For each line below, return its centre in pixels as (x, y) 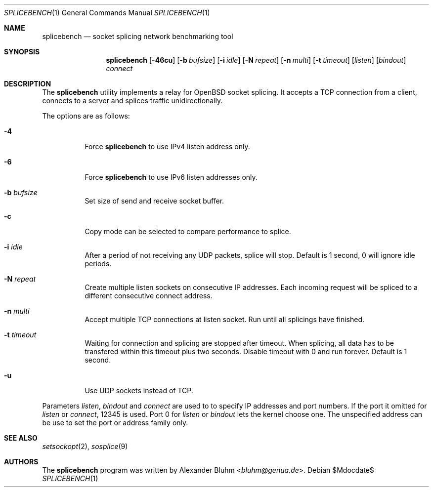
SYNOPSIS (22, 52)
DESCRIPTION (28, 84)
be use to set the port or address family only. (115, 423)
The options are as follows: (86, 116)
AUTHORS (21, 462)
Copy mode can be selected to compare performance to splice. (188, 231)
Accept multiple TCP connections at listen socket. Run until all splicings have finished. (225, 319)
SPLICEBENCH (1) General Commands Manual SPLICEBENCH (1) (107, 13)
